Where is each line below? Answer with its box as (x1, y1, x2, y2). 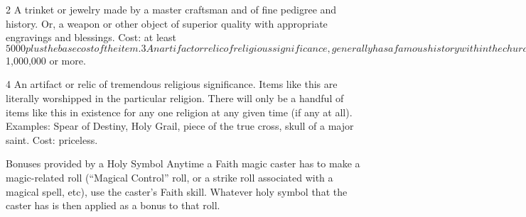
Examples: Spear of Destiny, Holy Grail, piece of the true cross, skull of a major (6, 118, 354, 133)
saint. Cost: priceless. (6, 132, 98, 147)
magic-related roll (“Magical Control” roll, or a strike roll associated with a (6, 169, 333, 184)
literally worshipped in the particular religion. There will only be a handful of (6, 90, 344, 105)
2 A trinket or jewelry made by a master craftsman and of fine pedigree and (6, 2, 337, 16)
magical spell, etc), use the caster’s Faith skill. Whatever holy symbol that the (6, 184, 348, 199)
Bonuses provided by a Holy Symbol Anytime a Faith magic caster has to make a (6, 156, 360, 171)
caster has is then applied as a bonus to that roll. (6, 198, 220, 213)
